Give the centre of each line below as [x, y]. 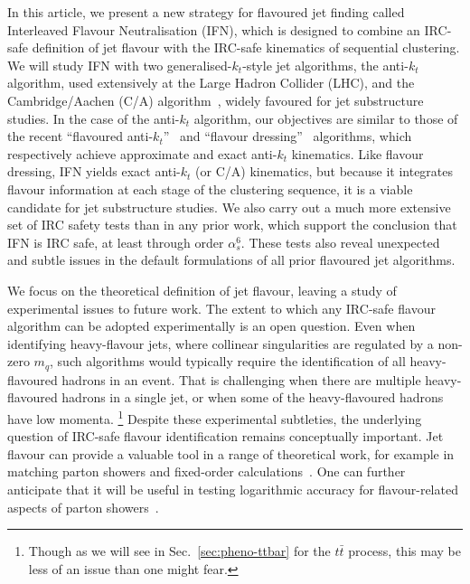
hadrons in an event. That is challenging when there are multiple [241, 379]
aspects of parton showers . [83, 507]
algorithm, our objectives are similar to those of [326, 118]
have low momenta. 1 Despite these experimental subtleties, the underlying [215, 417]
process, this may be [404, 551]
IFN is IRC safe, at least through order [116, 242]
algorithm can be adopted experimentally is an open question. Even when [211, 326]
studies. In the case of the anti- [94, 118]
